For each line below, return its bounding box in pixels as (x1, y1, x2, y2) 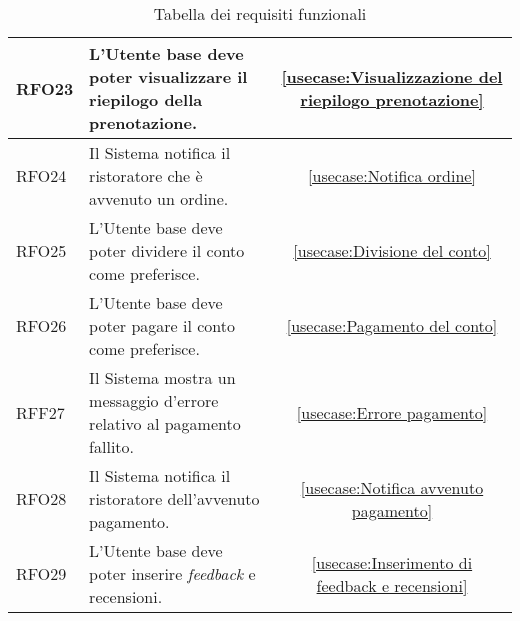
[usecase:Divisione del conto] (293, 239, 491, 262)
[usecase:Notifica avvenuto (300, 475, 484, 499)
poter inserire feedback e (89, 562, 256, 585)
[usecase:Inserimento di (311, 550, 473, 574)
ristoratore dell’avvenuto (89, 487, 260, 510)
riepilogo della (89, 88, 203, 111)
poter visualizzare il (89, 65, 248, 88)
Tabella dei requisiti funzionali (153, 2, 367, 25)
